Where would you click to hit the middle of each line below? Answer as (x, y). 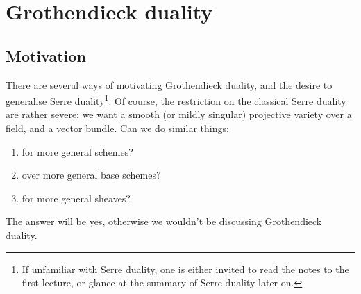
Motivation (46, 55)
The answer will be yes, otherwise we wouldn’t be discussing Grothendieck (164, 221)
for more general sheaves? (76, 198)
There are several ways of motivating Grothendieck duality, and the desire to (169, 84)
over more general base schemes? (91, 175)
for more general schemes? (77, 151)
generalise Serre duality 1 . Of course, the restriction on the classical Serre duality (176, 100)
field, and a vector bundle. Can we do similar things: (117, 128)
